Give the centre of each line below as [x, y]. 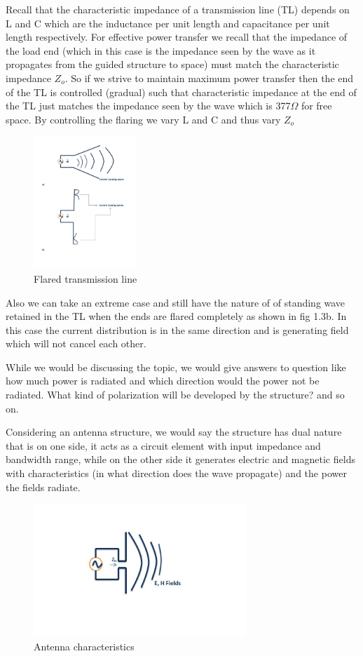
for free [316, 106]
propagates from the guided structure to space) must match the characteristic [172, 64]
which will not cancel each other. [76, 343]
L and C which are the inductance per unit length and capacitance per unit [168, 23]
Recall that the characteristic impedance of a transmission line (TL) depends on [178, 9]
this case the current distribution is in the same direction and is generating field [177, 329]
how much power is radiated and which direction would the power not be [163, 381]
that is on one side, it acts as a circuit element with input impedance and [163, 445]
